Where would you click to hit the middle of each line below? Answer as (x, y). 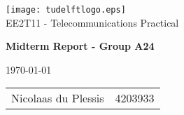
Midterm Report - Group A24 (80, 46)
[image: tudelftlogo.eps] (66, 10)
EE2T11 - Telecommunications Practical (92, 22)
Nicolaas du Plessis (58, 98)
